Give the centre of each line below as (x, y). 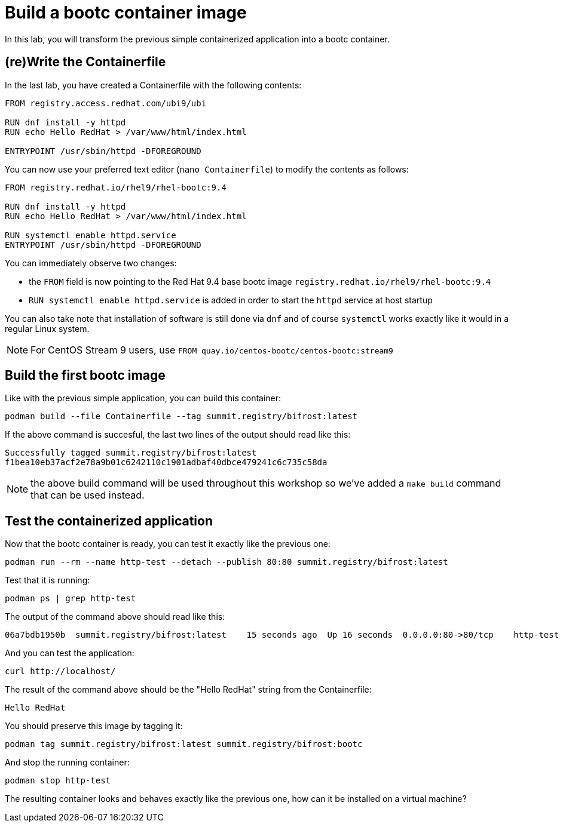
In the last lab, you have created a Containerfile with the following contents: (153, 85)
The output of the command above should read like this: (115, 617)
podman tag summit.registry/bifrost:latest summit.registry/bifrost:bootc (184, 744)
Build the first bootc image (85, 376)
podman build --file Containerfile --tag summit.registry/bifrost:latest (181, 416)
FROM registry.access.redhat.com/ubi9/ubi (106, 103)
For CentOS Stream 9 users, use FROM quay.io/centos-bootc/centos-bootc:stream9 (212, 350)
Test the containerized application (109, 521)
